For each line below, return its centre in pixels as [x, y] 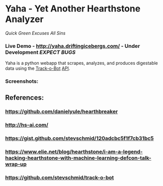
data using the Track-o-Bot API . [38, 68]
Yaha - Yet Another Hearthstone [73, 9]
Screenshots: [22, 81]
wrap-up [16, 164]
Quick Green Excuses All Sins [35, 33]
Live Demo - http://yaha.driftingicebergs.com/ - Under [73, 46]
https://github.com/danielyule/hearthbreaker [62, 112]
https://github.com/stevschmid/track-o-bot [60, 178]
